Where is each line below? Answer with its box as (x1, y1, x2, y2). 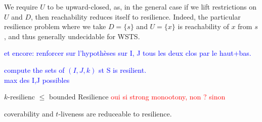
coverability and (4, 108, 54, 118)
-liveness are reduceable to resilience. (58, 108, 172, 118)
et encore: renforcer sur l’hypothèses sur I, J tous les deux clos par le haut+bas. (4, 48, 251, 58)
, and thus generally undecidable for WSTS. (4, 31, 140, 41)
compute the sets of (4, 64, 65, 75)
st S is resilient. (99, 64, 147, 75)
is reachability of (178, 21, 229, 32)
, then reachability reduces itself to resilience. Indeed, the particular (31, 11, 241, 22)
